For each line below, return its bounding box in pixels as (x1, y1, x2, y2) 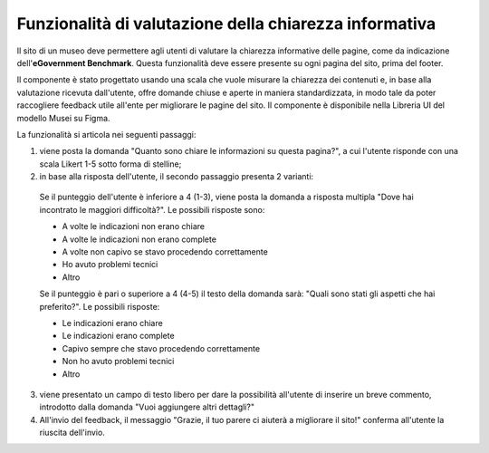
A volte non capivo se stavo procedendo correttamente (62, 246, 269, 257)
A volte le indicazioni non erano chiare (62, 221, 206, 232)
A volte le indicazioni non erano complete (62, 234, 217, 245)
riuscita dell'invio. (39, 427, 106, 439)
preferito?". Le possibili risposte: (39, 301, 160, 312)
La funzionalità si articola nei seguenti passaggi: (16, 129, 197, 140)
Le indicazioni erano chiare (62, 317, 163, 328)
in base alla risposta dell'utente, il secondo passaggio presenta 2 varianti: (39, 171, 314, 182)
